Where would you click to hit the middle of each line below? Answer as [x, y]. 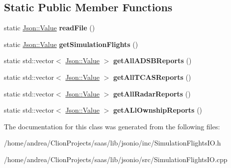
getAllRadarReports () [152, 93]
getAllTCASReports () [152, 77]
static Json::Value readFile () [50, 28]
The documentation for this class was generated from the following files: [112, 126]
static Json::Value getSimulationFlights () [71, 44]
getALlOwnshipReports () [158, 110]
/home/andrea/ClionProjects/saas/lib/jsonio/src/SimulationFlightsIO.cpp [116, 159]
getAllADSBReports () [152, 60]
